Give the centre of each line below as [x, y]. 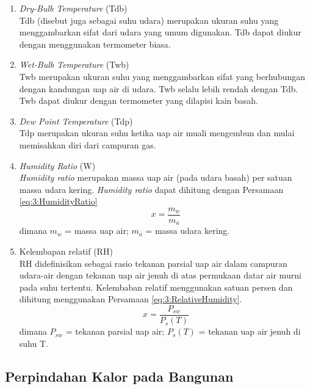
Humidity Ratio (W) [57, 165]
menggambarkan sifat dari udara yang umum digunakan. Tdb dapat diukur [160, 32]
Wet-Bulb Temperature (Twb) [74, 64]
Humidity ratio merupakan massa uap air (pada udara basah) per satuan [156, 177]
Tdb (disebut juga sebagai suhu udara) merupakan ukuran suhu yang [149, 20]
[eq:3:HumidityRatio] [58, 201]
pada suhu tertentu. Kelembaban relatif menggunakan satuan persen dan [156, 287]
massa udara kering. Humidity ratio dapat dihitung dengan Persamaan [151, 189]
